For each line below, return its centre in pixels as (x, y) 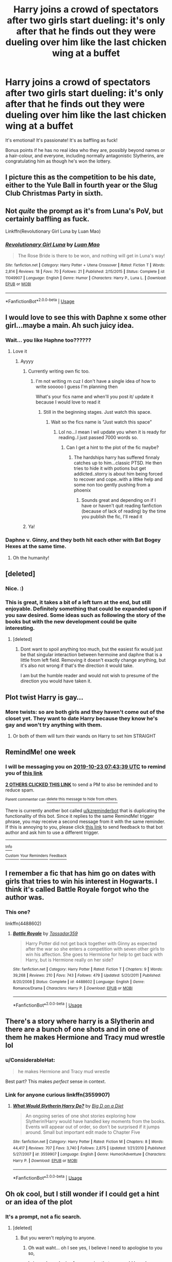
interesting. (20, 628)
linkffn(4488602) (24, 923)
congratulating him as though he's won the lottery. (58, 161)
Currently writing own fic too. (59, 371)
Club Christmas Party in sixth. (54, 193)
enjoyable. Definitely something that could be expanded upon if (86, 608)
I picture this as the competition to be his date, (81, 177)
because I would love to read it (68, 402)
